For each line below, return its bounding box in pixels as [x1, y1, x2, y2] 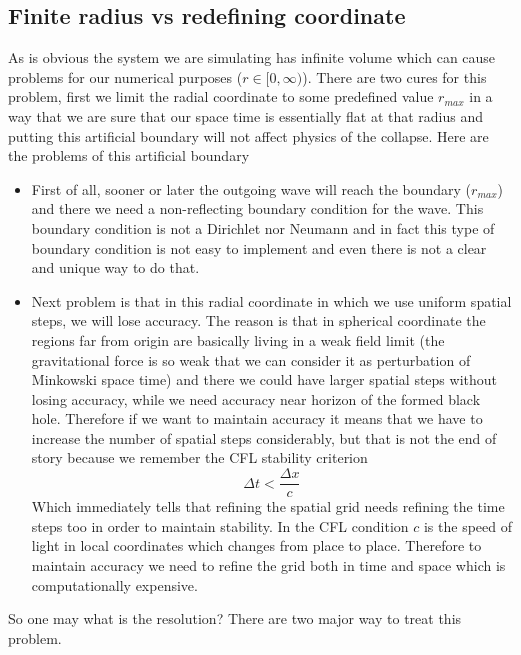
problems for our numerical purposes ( [8, 66, 243, 87]
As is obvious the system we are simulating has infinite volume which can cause [8, 47, 496, 68]
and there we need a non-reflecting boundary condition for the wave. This [31, 198, 484, 219]
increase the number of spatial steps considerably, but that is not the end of [31, 427, 497, 448]
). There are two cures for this [302, 66, 487, 87]
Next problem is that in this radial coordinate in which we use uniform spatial [31, 290, 512, 311]
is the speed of [423, 515, 513, 536]
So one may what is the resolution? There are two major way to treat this [8, 608, 462, 629]
